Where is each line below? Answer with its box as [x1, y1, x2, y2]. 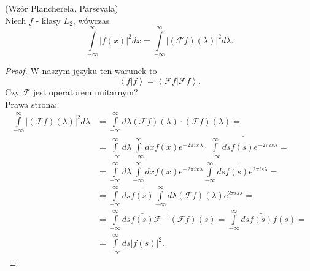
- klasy [36, 13, 61, 26]
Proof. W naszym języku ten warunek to [5, 64, 157, 77]
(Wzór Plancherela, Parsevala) [5, 2, 118, 14]
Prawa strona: [5, 97, 58, 110]
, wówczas [72, 13, 110, 26]
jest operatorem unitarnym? [33, 85, 138, 98]
